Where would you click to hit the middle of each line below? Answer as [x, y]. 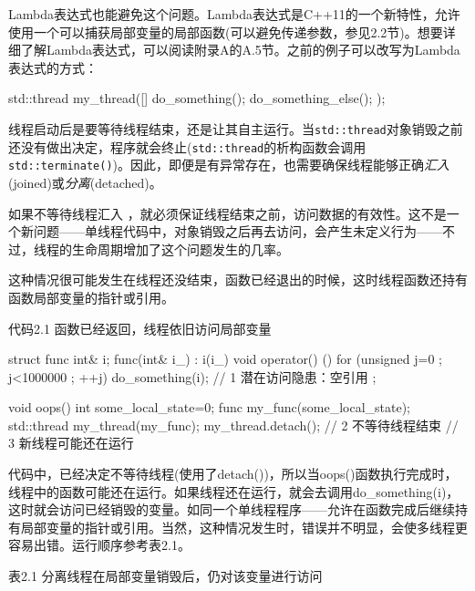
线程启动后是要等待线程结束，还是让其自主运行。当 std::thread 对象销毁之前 [236, 128]
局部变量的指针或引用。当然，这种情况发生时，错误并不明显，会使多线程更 [244, 527]
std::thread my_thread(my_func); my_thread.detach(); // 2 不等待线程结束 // [233, 425]
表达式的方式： [53, 67]
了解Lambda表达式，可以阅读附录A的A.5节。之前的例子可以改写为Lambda [240, 50]
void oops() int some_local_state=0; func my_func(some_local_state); [209, 407]
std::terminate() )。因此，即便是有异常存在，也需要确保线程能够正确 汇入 [229, 165]
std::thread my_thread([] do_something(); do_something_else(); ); [197, 98]
